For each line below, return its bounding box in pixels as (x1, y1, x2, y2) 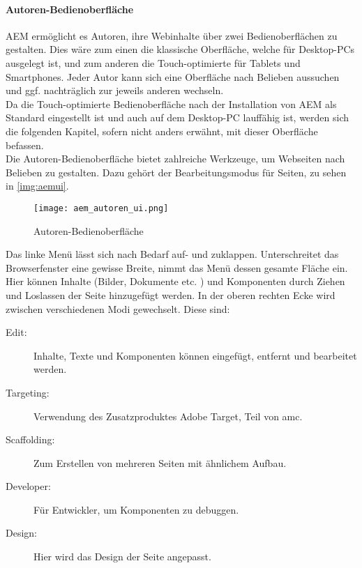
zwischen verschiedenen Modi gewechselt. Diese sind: (6, 301, 230, 316)
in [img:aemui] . (6, 178, 69, 193)
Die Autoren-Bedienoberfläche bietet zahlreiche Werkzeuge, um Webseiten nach (6, 151, 345, 166)
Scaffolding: (6, 432, 55, 447)
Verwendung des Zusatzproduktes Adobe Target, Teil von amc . (33, 408, 303, 423)
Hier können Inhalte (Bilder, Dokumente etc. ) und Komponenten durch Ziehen (6, 274, 345, 289)
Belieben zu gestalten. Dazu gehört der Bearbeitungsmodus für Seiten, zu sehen (6, 164, 347, 179)
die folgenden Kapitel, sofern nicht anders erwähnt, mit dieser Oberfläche (6, 123, 318, 138)
